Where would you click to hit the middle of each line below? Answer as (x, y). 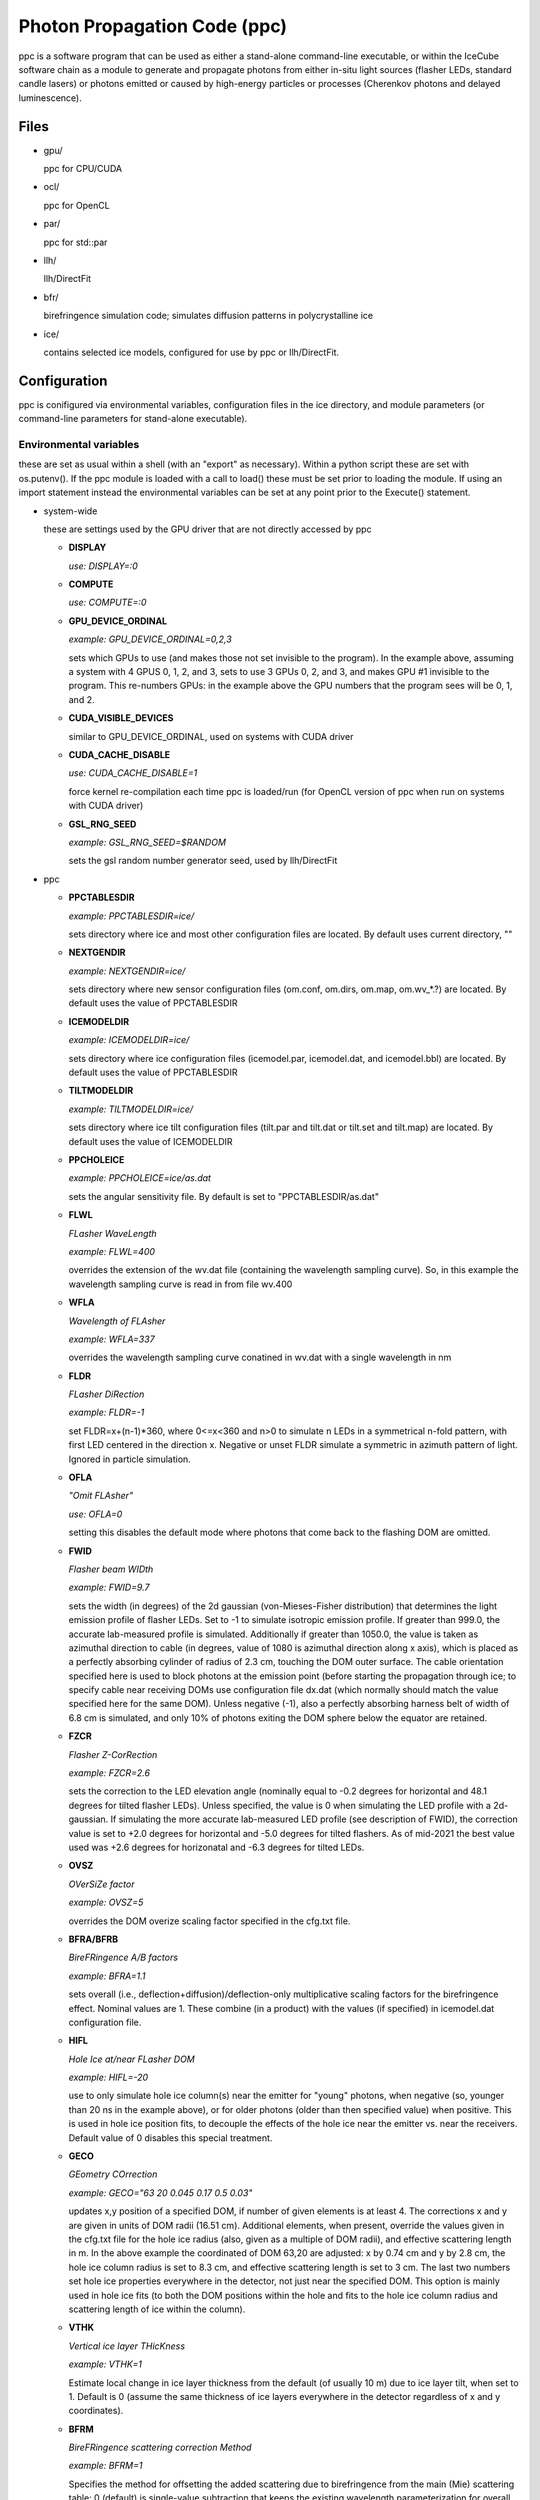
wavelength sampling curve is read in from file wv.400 (180, 1284)
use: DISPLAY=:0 (103, 566)
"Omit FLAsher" (101, 1496)
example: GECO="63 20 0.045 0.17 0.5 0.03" (160, 2192)
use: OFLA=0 (95, 1514)
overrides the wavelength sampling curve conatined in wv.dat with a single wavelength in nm (260, 1357)
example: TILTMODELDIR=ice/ (131, 1109)
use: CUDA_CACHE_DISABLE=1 (133, 773)
